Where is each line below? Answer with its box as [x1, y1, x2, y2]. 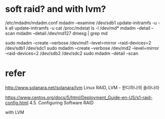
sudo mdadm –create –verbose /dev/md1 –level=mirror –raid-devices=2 [5, 40, 152, 45]
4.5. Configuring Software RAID [29, 100, 94, 106]
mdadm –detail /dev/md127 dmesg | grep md [16, 30, 108, 36]
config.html [5, 100, 29, 106]
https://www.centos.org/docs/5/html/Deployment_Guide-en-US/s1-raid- [5, 94, 153, 100]
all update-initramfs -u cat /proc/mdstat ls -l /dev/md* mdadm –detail [8, 25, 151, 31]
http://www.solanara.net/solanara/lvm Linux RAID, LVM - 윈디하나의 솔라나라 [5, 84, 160, 90]
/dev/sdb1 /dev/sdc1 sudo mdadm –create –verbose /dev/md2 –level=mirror [5, 45, 160, 51]
